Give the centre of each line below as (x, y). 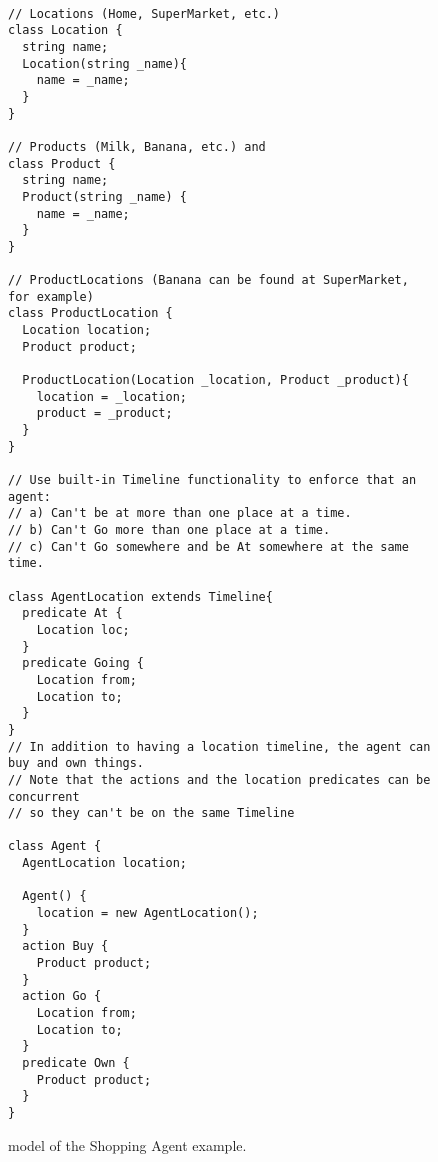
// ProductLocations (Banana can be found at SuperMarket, (208, 280)
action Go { (62, 996)
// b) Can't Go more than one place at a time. (169, 530)
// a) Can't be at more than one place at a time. (180, 513)
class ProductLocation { (90, 313)
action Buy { (65, 946)
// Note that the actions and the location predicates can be (219, 779)
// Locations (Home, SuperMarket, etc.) (144, 13)
